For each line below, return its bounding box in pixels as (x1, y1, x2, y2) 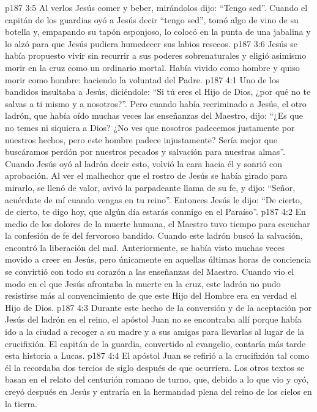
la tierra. (5, 397, 37, 410)
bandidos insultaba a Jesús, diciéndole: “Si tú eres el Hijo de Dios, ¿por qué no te (5, 85, 311, 98)
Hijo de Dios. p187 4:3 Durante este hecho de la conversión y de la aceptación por (5, 301, 312, 313)
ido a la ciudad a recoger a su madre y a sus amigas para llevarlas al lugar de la (5, 325, 305, 338)
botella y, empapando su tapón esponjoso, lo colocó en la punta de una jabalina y (5, 25, 311, 38)
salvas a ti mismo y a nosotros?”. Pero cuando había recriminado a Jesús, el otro (5, 97, 307, 110)
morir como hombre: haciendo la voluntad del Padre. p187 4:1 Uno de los (5, 73, 280, 86)
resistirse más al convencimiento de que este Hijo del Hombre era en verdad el (5, 289, 297, 302)
